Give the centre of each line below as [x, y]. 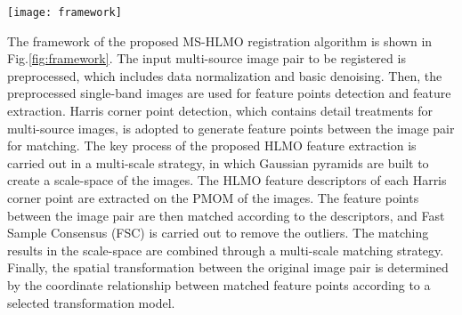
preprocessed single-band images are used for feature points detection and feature [229, 93]
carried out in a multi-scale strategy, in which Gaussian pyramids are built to [218, 162]
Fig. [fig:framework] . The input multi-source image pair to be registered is [207, 58]
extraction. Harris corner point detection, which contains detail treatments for [220, 111]
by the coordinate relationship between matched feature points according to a [219, 284]
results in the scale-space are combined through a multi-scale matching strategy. [226, 250]
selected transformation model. [91, 302]
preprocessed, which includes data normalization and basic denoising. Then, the [225, 75]
